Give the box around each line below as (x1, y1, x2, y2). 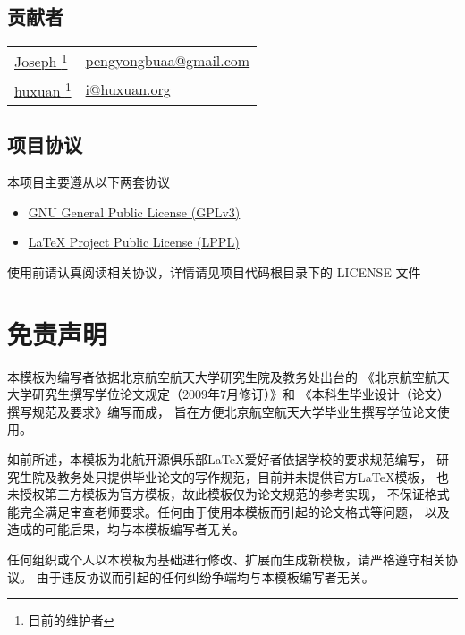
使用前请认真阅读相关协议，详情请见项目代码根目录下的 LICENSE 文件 (7, 262, 421, 281)
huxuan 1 (14, 77, 72, 101)
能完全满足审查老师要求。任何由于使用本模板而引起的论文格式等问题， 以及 (7, 502, 450, 521)
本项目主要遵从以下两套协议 (7, 173, 170, 191)
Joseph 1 (14, 48, 68, 72)
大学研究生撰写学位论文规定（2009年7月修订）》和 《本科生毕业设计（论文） (7, 385, 450, 403)
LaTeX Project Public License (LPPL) (28, 233, 240, 251)
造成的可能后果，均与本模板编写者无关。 (7, 520, 245, 538)
